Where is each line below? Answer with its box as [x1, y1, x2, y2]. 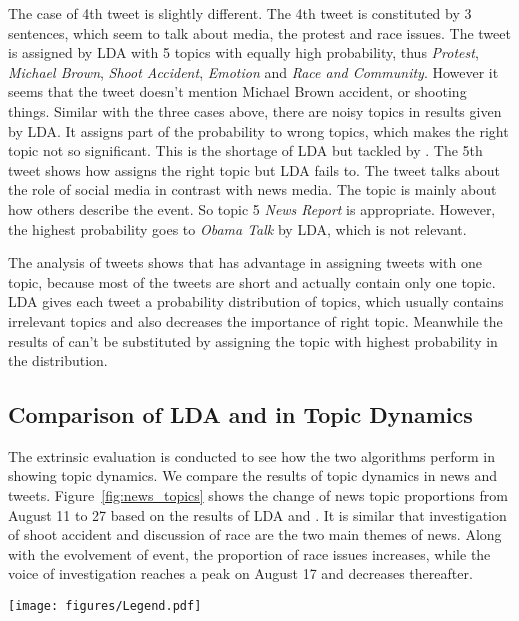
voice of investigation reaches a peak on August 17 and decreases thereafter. [8, 563, 473, 584]
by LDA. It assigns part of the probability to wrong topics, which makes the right [8, 120, 509, 141]
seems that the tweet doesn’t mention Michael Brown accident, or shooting [8, 81, 467, 102]
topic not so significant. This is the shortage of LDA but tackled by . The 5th [8, 140, 483, 161]
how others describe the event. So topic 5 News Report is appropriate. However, [8, 198, 496, 219]
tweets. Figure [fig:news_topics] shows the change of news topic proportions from [8, 485, 508, 506]
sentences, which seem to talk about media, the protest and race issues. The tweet [8, 22, 511, 43]
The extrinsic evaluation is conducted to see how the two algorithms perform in [8, 445, 495, 466]
